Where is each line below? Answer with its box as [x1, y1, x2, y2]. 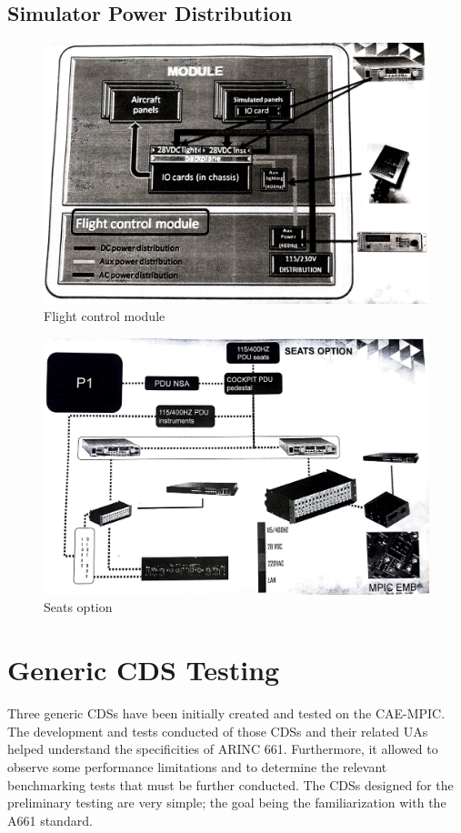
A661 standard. [7, 810, 93, 829]
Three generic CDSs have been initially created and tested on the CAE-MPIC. [7, 704, 446, 723]
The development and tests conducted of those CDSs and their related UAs [7, 721, 428, 740]
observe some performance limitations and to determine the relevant [7, 757, 387, 776]
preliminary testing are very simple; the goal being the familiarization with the [7, 793, 446, 812]
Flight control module [44, 306, 165, 326]
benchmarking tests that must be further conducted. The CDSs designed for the [7, 775, 454, 794]
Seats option [44, 597, 113, 617]
